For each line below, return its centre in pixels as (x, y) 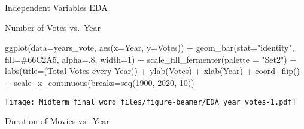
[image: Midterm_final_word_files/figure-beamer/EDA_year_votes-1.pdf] (151, 102)
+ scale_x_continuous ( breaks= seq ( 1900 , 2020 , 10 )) (100, 82)
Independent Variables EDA (56, 7)
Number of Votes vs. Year (53, 27)
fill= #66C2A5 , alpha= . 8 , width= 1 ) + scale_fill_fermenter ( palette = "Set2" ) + (151, 59)
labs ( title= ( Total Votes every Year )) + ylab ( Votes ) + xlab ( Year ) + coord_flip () (152, 71)
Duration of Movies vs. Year (57, 121)
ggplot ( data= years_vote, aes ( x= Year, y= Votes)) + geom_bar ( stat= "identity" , (150, 47)
